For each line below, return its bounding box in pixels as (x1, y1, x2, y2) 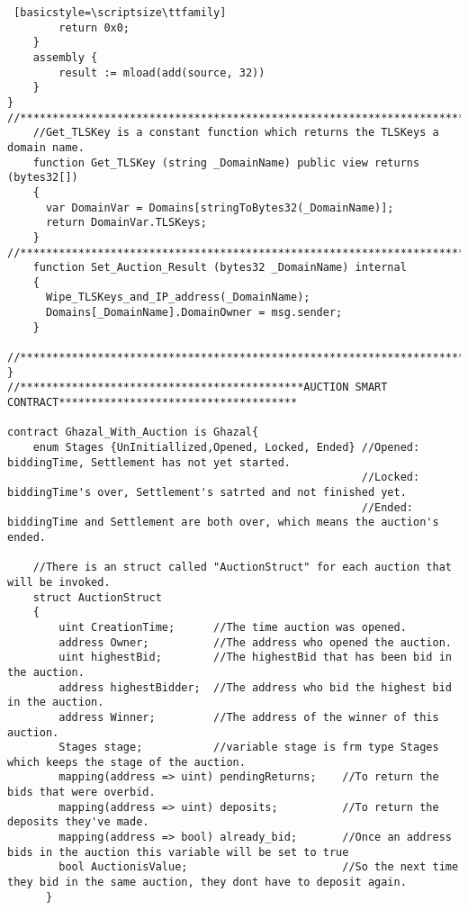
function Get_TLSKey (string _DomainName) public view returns (32, 156, 420, 169)
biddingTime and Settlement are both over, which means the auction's (7, 516, 439, 529)
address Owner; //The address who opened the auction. (58, 635, 452, 649)
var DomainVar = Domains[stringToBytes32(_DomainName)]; (45, 201, 394, 214)
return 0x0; (58, 21, 130, 34)
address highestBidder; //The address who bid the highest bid (58, 680, 452, 694)
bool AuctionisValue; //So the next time (58, 860, 459, 874)
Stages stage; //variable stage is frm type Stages (58, 741, 439, 754)
